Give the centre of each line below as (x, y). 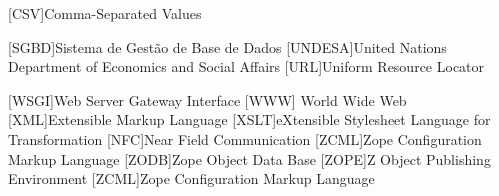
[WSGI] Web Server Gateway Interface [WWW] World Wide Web (207, 99)
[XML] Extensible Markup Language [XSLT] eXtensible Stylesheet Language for (249, 119)
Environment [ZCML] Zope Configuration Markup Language (191, 178)
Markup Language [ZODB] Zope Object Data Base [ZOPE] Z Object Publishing (249, 158)
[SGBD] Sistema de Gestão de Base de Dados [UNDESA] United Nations (227, 46)
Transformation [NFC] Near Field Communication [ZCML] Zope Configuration (245, 138)
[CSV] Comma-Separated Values (105, 13)
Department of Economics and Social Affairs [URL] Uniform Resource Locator (246, 66)
